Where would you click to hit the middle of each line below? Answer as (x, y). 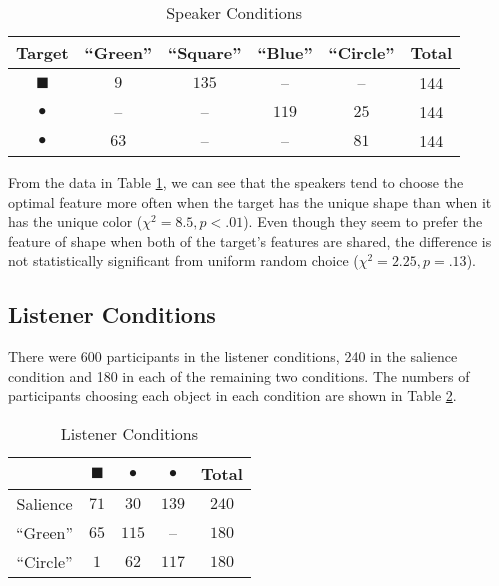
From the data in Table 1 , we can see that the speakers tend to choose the (236, 182)
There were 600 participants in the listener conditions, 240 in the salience (233, 356)
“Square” (205, 52)
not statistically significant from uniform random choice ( (183, 260)
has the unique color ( (75, 221)
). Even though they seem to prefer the (363, 221)
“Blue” (285, 52)
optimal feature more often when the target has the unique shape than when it (250, 201)
